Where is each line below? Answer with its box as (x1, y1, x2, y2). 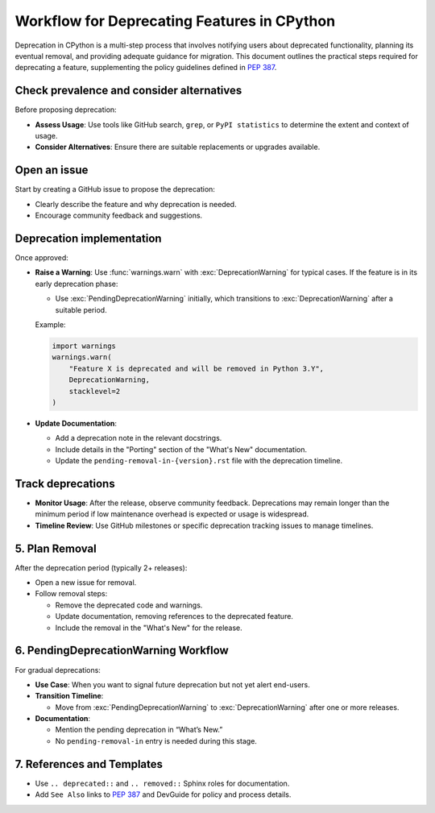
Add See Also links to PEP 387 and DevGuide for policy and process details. (35, 790, 292, 799)
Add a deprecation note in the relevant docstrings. (55, 433, 222, 443)
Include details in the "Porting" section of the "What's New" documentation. (55, 444, 308, 454)
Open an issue (14, 164, 89, 177)
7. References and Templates (14, 757, 164, 771)
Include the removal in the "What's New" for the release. (55, 623, 243, 633)
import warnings (52, 341, 117, 351)
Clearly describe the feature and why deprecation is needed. (35, 199, 237, 209)
